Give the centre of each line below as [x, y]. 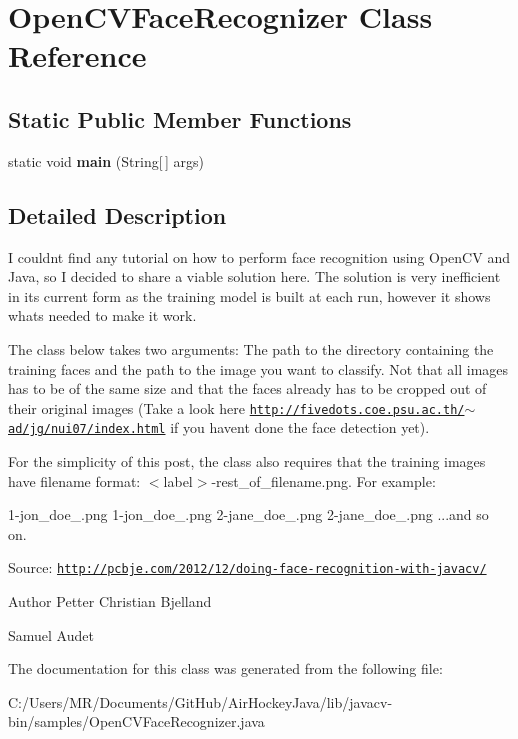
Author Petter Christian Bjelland [110, 601]
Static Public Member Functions [180, 118]
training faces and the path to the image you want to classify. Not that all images [258, 368]
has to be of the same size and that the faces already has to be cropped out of [247, 388]
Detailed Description [117, 214]
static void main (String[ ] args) [106, 160]
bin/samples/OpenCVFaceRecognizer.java [136, 721]
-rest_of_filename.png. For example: [323, 480]
